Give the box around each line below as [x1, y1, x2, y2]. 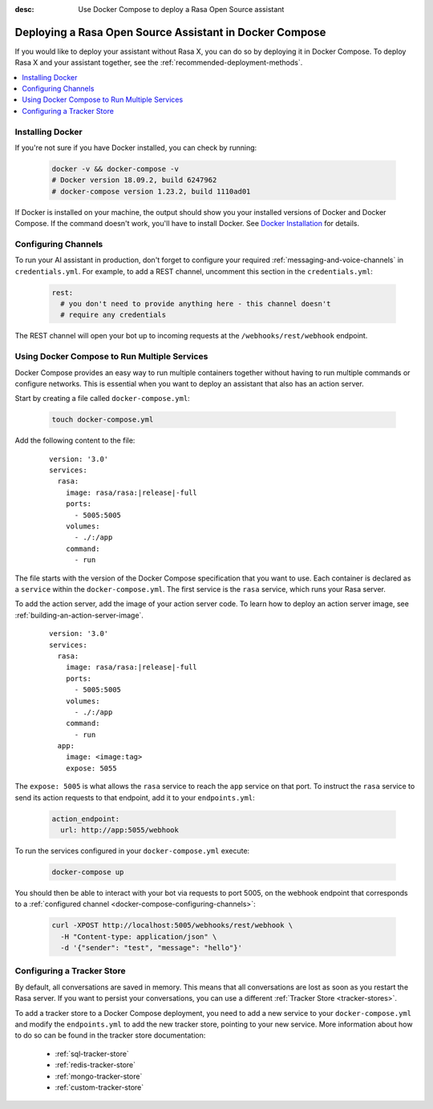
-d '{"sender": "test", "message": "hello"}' [60, 943, 242, 953]
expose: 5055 [65, 763, 117, 773]
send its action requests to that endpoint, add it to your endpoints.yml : [14, 792, 256, 802]
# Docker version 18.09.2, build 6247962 [51, 176, 217, 184]
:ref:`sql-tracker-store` [55, 1049, 130, 1058]
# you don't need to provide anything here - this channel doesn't [60, 299, 331, 309]
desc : [14, 5, 34, 14]
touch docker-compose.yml [51, 415, 154, 424]
